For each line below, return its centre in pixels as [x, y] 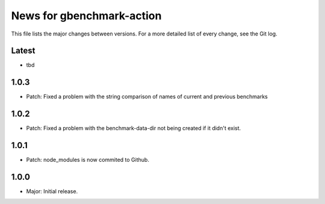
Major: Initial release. [52, 191]
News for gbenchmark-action [86, 16]
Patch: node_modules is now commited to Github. [88, 160]
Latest [23, 51]
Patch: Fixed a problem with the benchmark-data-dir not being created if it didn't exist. [134, 128]
